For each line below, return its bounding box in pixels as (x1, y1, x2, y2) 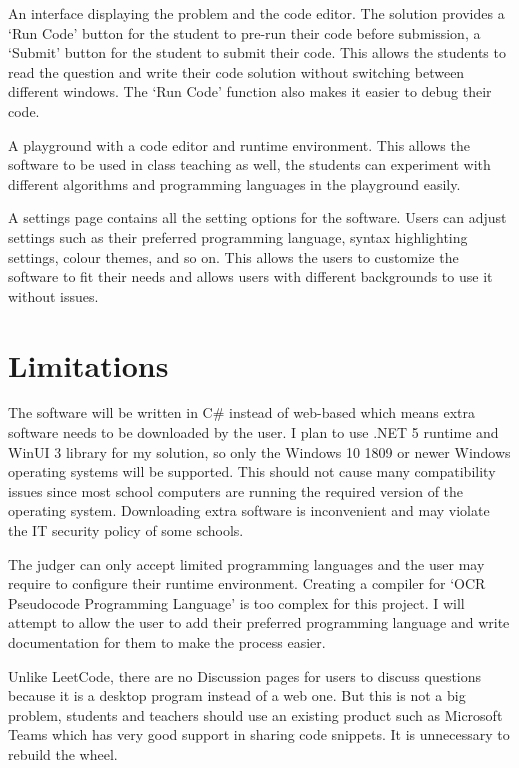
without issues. (8, 285, 99, 306)
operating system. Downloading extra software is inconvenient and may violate (8, 500, 490, 521)
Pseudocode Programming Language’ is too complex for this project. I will (8, 592, 465, 613)
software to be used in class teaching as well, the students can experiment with (8, 154, 491, 175)
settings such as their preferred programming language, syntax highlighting (8, 226, 468, 247)
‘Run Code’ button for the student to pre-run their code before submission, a (8, 22, 481, 43)
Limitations (8, 344, 169, 385)
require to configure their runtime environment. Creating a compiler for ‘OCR (8, 573, 486, 594)
